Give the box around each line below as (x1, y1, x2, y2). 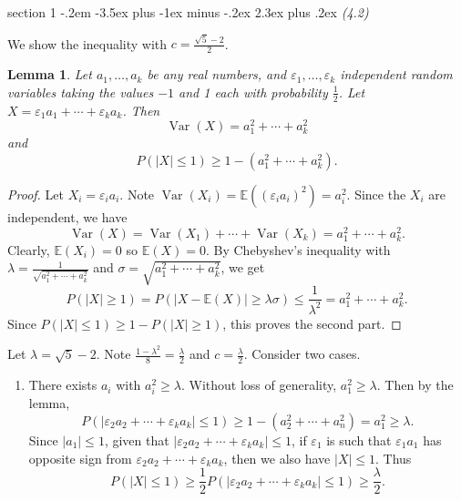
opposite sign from (28, 448, 132, 467)
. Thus (375, 448, 412, 467)
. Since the (346, 184, 406, 203)
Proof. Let (7, 184, 64, 203)
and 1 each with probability (179, 82, 328, 101)
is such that (326, 431, 392, 449)
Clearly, (7, 240, 50, 259)
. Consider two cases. (243, 344, 361, 363)
